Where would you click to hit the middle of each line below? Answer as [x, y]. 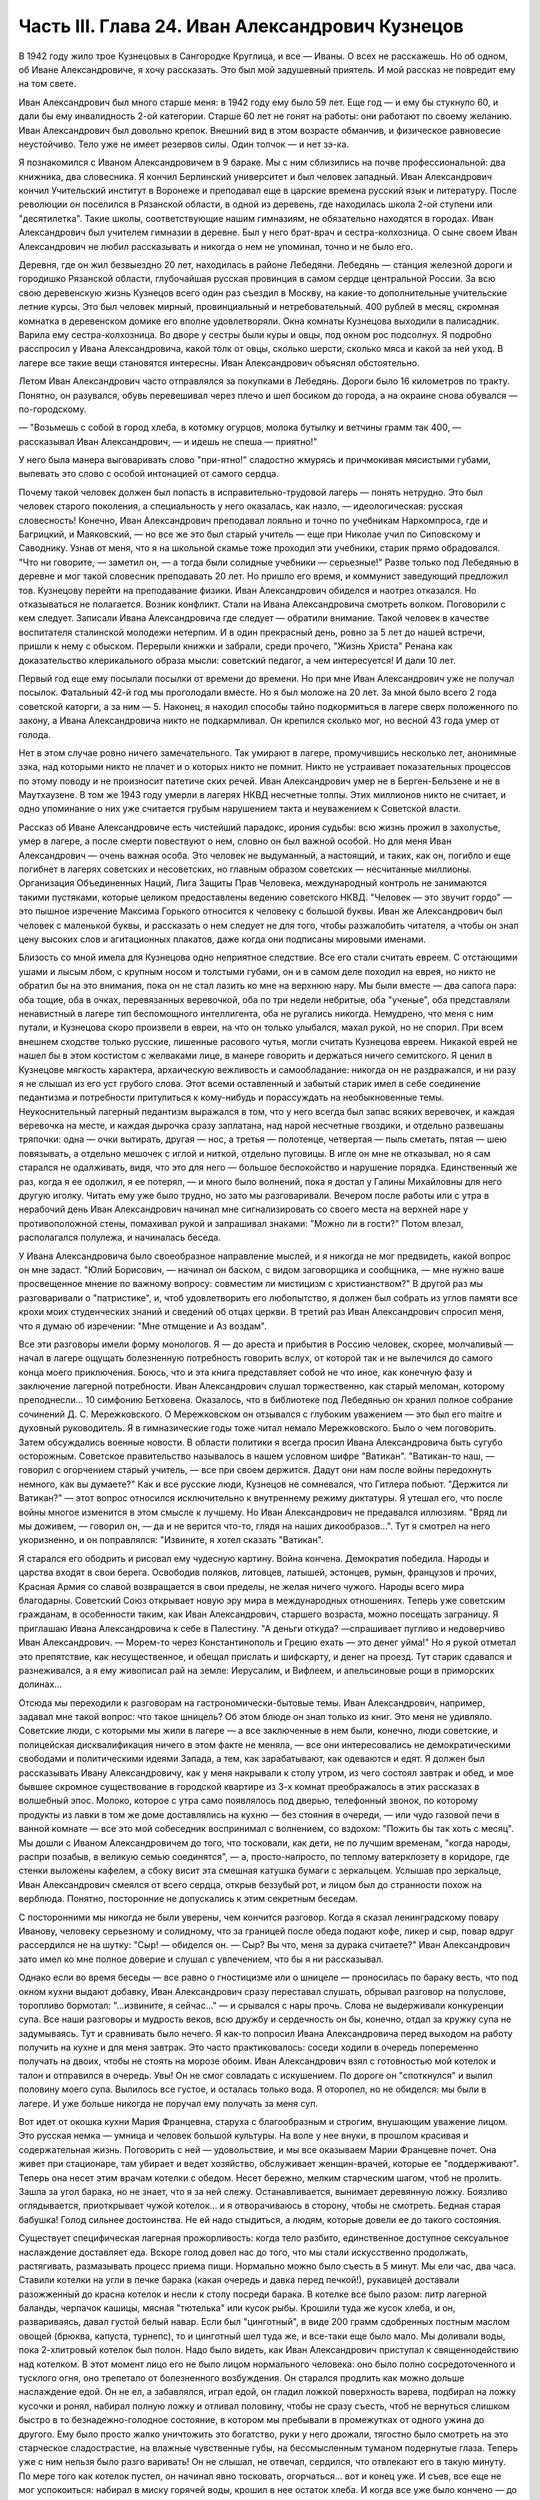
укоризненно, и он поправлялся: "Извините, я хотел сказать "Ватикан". [171, 1540]
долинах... [40, 1684]
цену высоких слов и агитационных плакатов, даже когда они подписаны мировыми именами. [222, 939]
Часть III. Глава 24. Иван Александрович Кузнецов [241, 26]
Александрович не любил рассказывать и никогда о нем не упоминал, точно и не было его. [216, 246]
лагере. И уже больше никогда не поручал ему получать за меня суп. [168, 2103]
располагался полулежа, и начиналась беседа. [120, 1237]
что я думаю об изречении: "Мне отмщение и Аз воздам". [142, 1326]
